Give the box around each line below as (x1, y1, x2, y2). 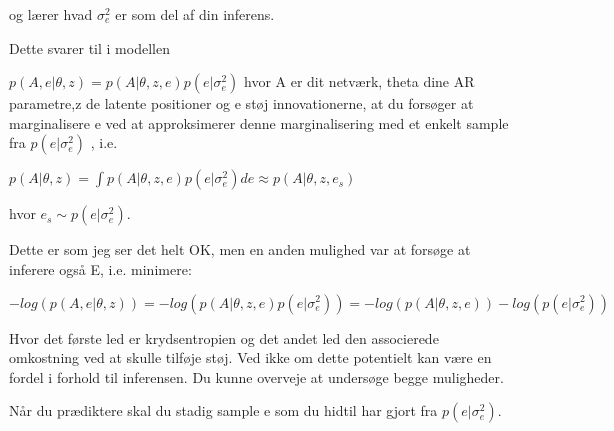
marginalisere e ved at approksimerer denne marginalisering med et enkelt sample (9, 112, 509, 133)
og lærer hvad (9, 4, 93, 24)
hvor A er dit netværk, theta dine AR (243, 71, 475, 92)
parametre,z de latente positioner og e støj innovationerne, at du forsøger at (9, 93, 474, 114)
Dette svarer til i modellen (9, 37, 170, 58)
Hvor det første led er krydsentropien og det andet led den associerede (9, 327, 439, 348)
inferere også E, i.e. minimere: (9, 258, 192, 279)
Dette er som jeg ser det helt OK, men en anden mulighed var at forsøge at (9, 239, 471, 260)
